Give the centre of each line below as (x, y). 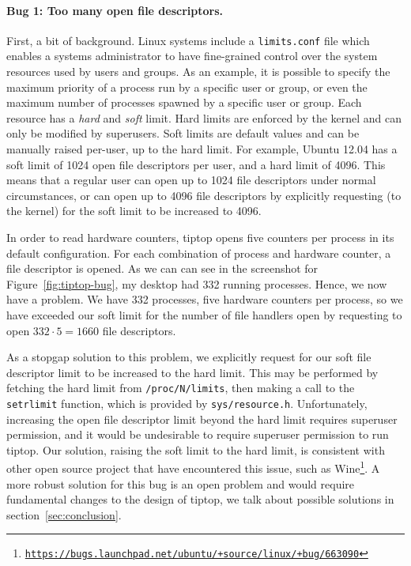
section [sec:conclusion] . (64, 514)
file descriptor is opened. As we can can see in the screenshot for (162, 268)
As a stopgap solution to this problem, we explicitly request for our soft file (189, 357)
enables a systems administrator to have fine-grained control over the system (192, 56)
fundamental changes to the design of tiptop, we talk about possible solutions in (200, 499)
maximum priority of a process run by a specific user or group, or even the (187, 87)
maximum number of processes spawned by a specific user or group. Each (184, 102)
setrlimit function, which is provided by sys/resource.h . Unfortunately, (187, 403)
